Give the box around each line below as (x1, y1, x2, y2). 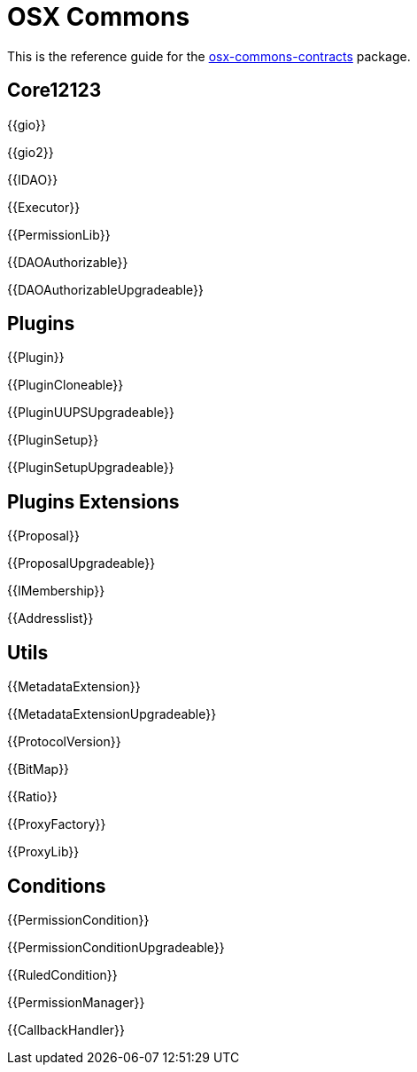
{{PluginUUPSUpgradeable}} (7, 405, 174, 421)
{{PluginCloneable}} (7, 377, 124, 393)
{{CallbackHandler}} (7, 1021, 125, 1037)
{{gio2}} (7, 144, 54, 160)
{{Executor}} (7, 199, 81, 215)
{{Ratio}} (7, 789, 58, 805)
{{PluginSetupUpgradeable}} (7, 460, 174, 476)
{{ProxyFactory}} (7, 816, 106, 832)
